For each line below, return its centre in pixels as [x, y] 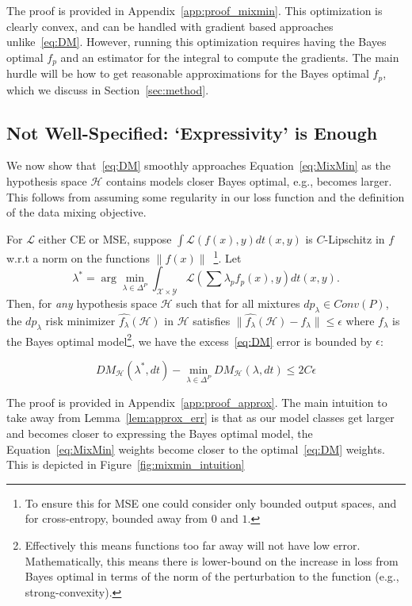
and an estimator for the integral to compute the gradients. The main [230, 57]
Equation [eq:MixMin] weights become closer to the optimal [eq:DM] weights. [196, 449]
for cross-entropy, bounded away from [116, 518]
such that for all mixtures [238, 303]
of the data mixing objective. [76, 212]
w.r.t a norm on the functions [78, 257]
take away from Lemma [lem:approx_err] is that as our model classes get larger [200, 418]
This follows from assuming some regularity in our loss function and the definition [206, 196]
